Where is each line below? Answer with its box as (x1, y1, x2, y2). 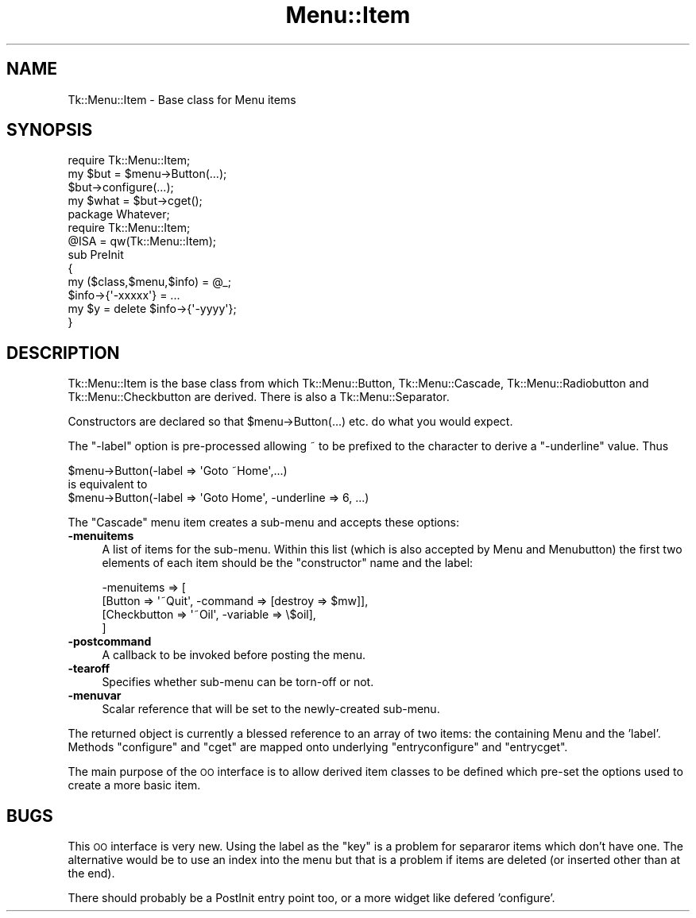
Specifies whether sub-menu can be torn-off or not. (102, 675, 374, 689)
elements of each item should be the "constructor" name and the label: (102, 556, 474, 570)
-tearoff (68, 661, 110, 676)
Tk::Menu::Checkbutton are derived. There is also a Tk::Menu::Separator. (68, 390, 450, 404)
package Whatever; (68, 207, 170, 222)
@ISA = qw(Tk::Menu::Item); (68, 234, 216, 249)
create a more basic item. (68, 778, 201, 793)
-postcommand (68, 634, 152, 649)
